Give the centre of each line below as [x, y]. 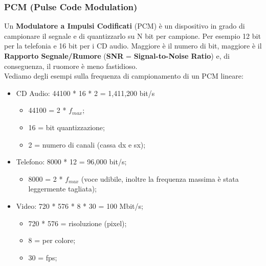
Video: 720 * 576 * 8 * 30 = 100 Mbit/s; [80, 205]
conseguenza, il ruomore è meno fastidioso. [71, 66]
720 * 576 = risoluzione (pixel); [77, 223]
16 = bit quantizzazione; [66, 127]
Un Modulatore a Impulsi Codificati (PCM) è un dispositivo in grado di [125, 26]
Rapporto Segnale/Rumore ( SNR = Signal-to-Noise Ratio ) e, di [117, 56]
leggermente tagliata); [63, 189]
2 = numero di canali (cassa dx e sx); [87, 144]
